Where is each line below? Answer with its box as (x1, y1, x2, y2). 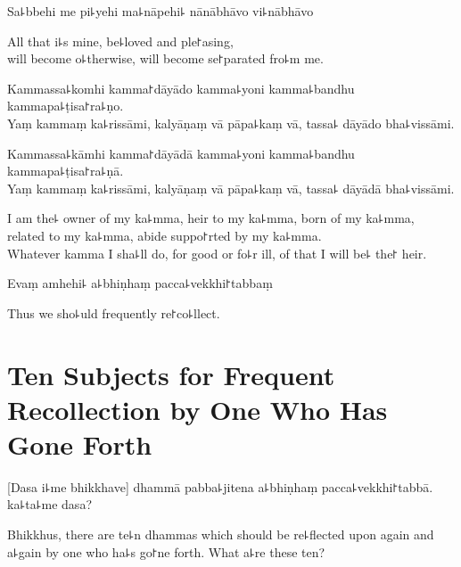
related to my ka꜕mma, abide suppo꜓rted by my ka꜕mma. (7, 226, 322, 244)
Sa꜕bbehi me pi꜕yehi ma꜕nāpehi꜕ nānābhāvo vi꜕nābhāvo (7, 2, 314, 20)
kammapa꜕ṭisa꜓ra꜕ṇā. (7, 161, 124, 180)
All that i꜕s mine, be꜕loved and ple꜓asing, (7, 31, 234, 50)
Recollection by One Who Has (7, 390, 388, 427)
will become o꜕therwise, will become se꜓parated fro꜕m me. (7, 49, 324, 68)
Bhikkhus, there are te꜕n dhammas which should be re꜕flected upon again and (7, 525, 434, 543)
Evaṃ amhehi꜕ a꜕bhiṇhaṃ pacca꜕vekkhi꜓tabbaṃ (7, 274, 273, 292)
